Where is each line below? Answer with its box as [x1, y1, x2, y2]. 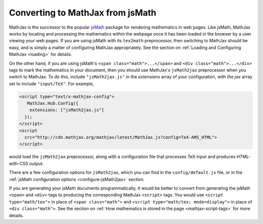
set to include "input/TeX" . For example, [9, 81, 94, 86]
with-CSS [9, 160, 29, 166]
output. [29, 160, 44, 166]
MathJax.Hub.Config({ [27, 101, 79, 106]
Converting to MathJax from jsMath [9, 7, 157, 18]
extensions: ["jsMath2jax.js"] [29, 107, 104, 113]
